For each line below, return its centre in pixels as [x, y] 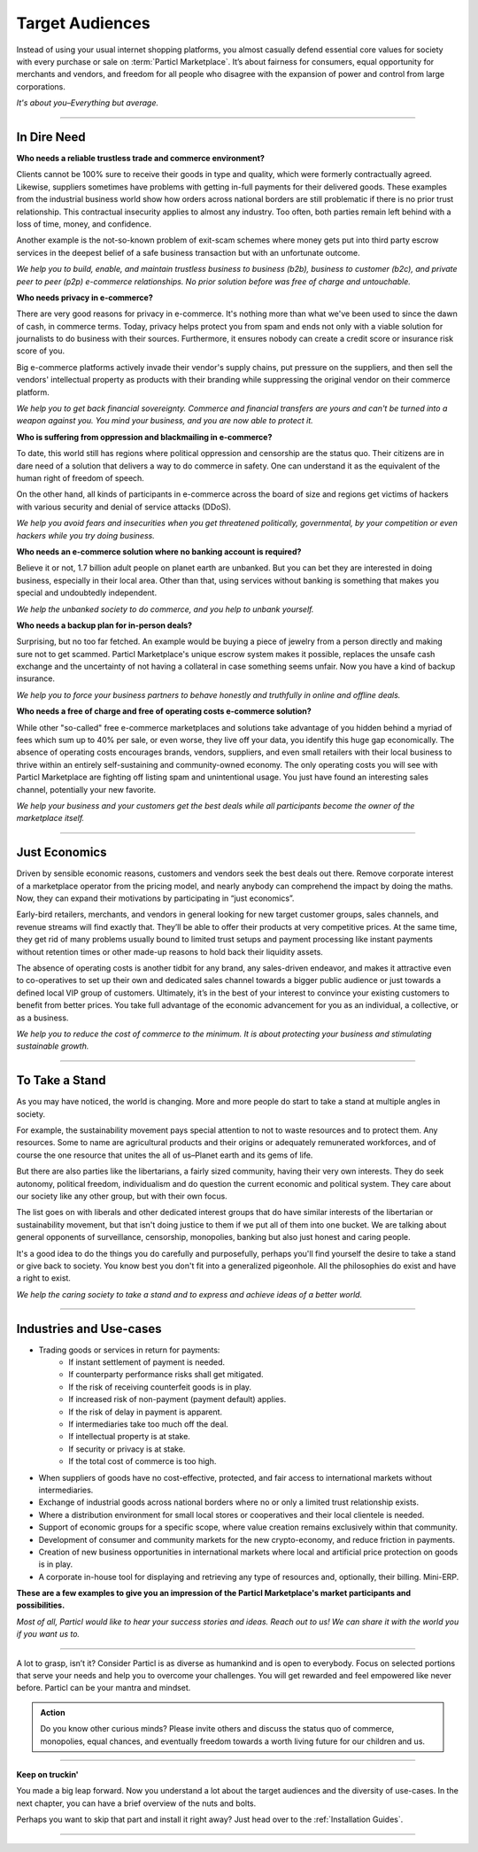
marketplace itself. [50, 818]
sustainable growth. [53, 1046]
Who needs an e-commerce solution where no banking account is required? [159, 551]
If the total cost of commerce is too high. [143, 1461]
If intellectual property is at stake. [129, 1437]
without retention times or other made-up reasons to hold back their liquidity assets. [170, 951]
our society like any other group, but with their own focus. [122, 1196]
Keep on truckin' [47, 1774]
